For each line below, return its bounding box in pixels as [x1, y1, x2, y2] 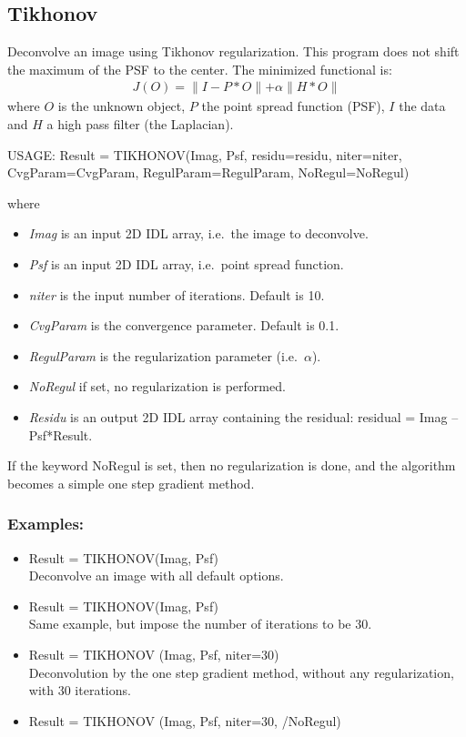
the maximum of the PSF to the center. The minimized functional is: [7, 59, 392, 78]
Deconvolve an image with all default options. [28, 566, 284, 585]
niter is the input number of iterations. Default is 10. [28, 285, 325, 304]
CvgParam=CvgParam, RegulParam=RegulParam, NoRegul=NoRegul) [7, 163, 410, 182]
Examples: [7, 512, 85, 535]
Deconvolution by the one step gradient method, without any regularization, [28, 662, 454, 681]
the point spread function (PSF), [201, 96, 385, 116]
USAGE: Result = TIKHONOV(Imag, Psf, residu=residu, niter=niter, [7, 145, 402, 164]
